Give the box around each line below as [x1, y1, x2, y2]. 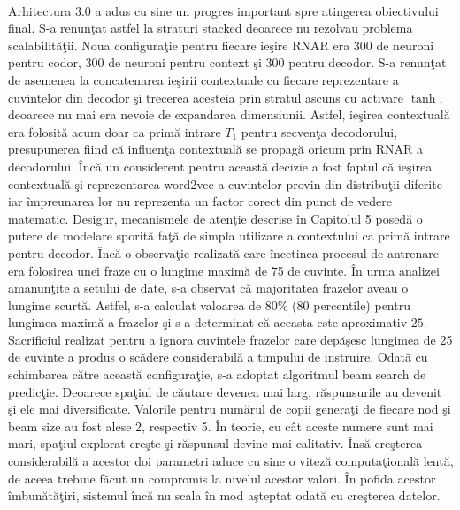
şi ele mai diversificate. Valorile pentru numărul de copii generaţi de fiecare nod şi [8, 400, 451, 418]
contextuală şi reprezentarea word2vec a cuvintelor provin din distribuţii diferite [8, 174, 442, 193]
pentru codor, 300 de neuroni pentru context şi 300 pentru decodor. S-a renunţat [8, 53, 447, 72]
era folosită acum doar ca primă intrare [8, 122, 221, 141]
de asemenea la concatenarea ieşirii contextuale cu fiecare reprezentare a [8, 70, 399, 88]
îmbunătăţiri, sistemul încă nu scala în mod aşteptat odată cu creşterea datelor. [8, 486, 441, 505]
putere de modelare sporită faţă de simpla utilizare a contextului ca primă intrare [8, 226, 450, 245]
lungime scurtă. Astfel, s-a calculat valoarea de [8, 295, 262, 314]
